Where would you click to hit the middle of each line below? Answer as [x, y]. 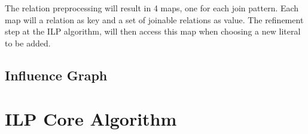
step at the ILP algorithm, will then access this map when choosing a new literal [153, 31]
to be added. [28, 43]
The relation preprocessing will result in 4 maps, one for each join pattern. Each [152, 8]
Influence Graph [56, 75]
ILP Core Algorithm [91, 119]
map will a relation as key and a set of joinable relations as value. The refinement [154, 19]
